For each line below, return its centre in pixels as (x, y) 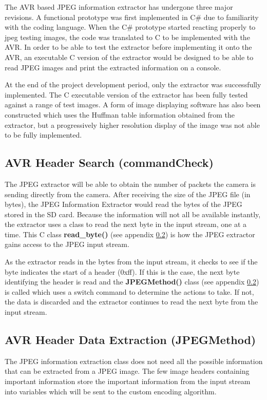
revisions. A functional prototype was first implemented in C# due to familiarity (132, 17)
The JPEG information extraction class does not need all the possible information (134, 361)
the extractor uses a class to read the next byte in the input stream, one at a (126, 224)
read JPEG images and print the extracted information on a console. (113, 67)
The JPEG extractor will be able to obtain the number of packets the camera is (130, 184)
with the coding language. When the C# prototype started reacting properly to (130, 27)
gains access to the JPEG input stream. (67, 244)
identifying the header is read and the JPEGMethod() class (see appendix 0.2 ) (132, 282)
